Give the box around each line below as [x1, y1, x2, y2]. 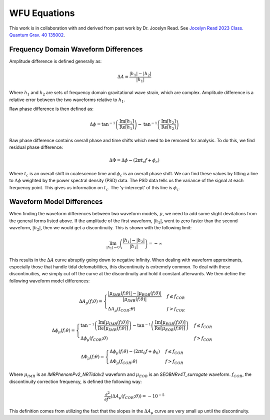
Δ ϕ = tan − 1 [89, 121, 115, 127]
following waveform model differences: [9, 278, 90, 284]
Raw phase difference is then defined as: [9, 106, 93, 112]
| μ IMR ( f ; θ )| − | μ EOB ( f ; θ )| [107, 290, 162, 297]
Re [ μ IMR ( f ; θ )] [97, 325, 128, 332]
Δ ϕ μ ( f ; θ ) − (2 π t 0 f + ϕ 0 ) [109, 348, 160, 355]
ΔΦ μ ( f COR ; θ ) [109, 358, 137, 365]
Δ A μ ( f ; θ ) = [79, 298, 102, 305]
